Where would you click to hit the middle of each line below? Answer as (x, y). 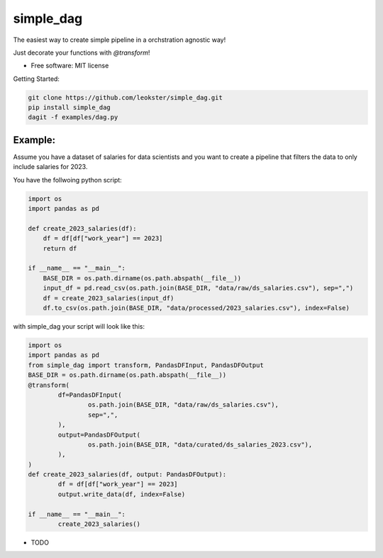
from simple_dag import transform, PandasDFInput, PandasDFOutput (146, 365)
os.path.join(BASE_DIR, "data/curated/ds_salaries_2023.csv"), (200, 444)
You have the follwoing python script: (67, 180)
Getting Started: (37, 79)
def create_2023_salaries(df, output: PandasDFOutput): (127, 475)
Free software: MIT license (70, 66)
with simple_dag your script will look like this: (79, 327)
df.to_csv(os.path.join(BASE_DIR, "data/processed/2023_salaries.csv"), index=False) (196, 308)
